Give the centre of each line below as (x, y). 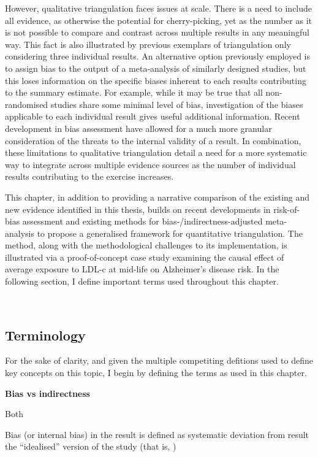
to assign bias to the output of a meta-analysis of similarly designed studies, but (156, 68)
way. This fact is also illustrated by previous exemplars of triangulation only (148, 44)
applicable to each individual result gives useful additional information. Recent (153, 116)
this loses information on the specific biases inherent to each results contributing (156, 80)
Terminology (45, 335)
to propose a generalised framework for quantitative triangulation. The (170, 233)
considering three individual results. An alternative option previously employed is (158, 56)
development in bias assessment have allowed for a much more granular (138, 128)
